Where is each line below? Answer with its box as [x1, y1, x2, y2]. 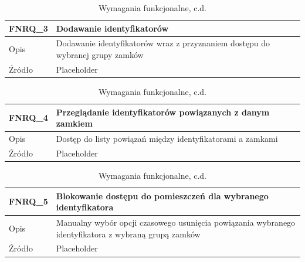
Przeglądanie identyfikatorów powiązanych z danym [56, 106, 270, 118]
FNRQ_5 [9, 195, 48, 207]
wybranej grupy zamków [56, 49, 144, 61]
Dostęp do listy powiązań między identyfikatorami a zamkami [56, 132, 278, 144]
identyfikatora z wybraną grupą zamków [56, 227, 201, 240]
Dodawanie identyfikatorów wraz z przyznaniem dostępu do [56, 37, 270, 49]
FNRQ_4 [9, 111, 48, 124]
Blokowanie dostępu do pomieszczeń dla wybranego [56, 189, 269, 202]
